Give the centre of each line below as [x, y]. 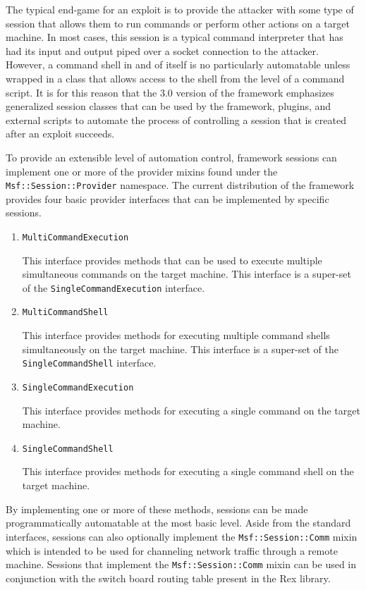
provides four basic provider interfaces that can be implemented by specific [167, 198]
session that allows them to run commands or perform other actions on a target [178, 23]
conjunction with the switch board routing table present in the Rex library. [168, 578]
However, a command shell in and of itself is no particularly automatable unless [178, 64]
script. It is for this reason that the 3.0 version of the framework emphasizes [170, 92]
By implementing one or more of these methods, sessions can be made [157, 509]
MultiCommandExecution [75, 237]
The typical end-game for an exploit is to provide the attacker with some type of [180, 9]
